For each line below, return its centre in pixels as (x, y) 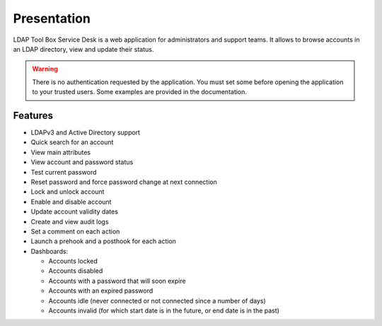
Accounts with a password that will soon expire (117, 281)
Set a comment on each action (75, 231)
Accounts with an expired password (101, 291)
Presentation (52, 18)
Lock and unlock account (68, 192)
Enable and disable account (71, 202)
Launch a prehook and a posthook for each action (104, 241)
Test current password (64, 172)
